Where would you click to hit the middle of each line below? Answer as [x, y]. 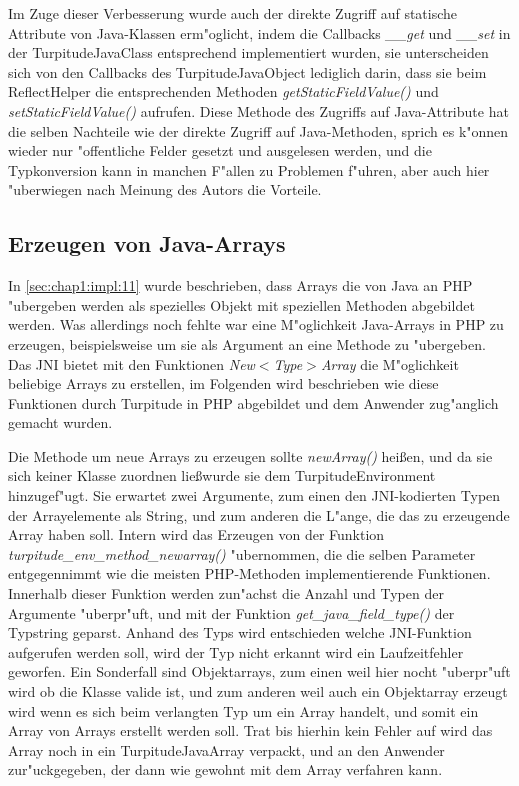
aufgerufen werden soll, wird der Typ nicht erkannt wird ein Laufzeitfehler [236, 651]
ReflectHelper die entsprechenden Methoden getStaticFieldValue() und [223, 91]
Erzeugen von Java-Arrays [147, 243]
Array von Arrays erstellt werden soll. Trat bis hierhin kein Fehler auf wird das [250, 730]
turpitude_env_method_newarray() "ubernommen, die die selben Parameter [242, 553]
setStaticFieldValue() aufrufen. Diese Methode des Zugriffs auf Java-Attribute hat [258, 110]
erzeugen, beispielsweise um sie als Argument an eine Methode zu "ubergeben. [247, 343]
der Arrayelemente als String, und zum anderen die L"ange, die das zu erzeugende [259, 514]
